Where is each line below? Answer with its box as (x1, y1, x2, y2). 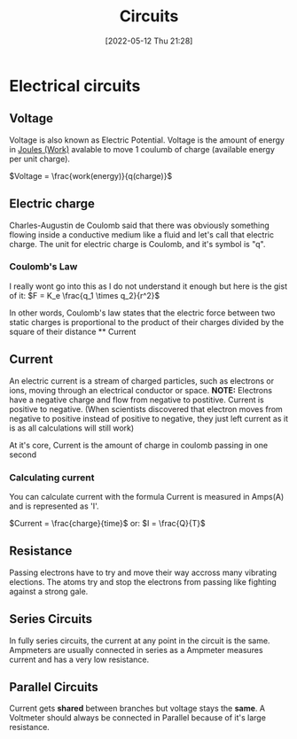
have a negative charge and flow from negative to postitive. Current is (9, 394, 264, 405)
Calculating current (9, 471, 95, 484)
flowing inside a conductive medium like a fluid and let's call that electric (9, 229, 275, 240)
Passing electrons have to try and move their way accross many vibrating (9, 567, 277, 578)
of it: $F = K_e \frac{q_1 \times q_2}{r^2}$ (9, 290, 160, 300)
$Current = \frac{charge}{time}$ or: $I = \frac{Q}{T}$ (9, 517, 206, 528)
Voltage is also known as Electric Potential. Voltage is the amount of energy (9, 135, 285, 145)
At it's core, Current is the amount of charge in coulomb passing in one (9, 440, 269, 450)
